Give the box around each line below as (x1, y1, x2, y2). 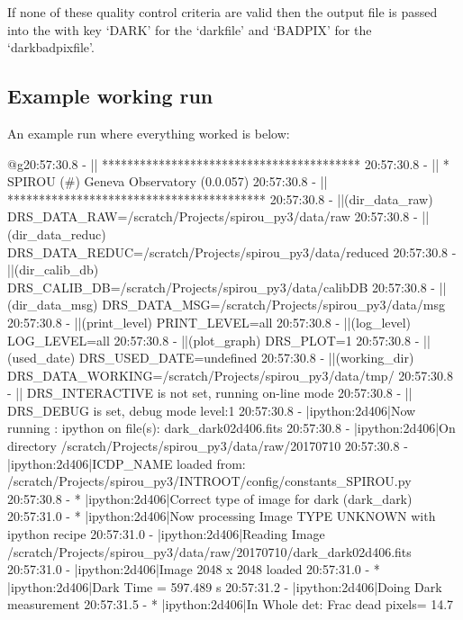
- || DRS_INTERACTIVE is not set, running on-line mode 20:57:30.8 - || (7, 383, 413, 402)
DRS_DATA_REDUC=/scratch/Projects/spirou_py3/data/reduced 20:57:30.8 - (7, 242, 457, 261)
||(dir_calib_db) (7, 260, 99, 279)
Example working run (7, 82, 213, 110)
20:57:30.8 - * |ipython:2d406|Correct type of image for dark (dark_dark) (7, 489, 413, 508)
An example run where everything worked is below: (7, 123, 290, 142)
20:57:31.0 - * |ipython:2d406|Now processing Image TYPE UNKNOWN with (7, 507, 436, 526)
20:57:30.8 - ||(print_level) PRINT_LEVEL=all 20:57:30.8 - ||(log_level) (7, 312, 412, 331)
